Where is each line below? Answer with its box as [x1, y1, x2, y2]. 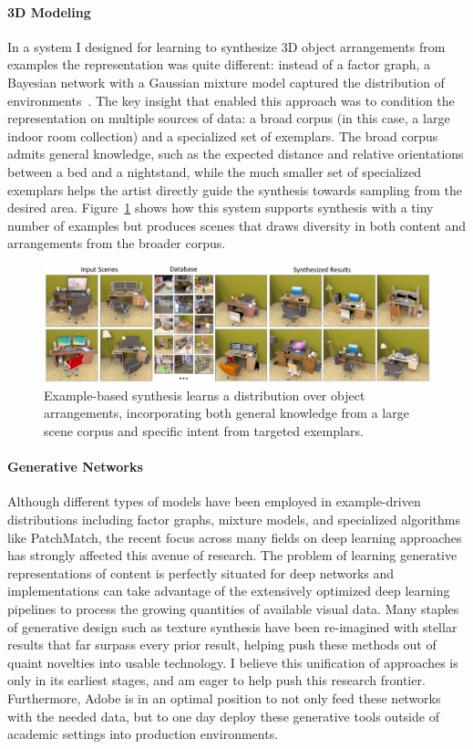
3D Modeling [7, 2, 91, 21]
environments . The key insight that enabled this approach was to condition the [7, 90, 455, 109]
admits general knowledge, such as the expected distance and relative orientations [7, 144, 464, 163]
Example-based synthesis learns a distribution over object [44, 385, 365, 404]
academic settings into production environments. [7, 724, 279, 744]
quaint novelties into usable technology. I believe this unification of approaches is [7, 652, 458, 671]
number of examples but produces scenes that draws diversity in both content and [7, 215, 467, 234]
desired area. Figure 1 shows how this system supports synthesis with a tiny [7, 198, 434, 217]
